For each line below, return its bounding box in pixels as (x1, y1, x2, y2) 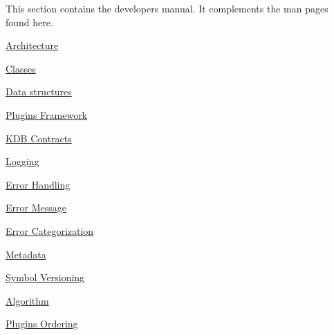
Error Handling (6, 177, 71, 191)
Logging (6, 154, 39, 169)
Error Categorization (6, 223, 94, 238)
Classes (6, 61, 36, 75)
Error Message (6, 200, 66, 215)
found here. (6, 15, 53, 29)
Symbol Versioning (6, 270, 85, 285)
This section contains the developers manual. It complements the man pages (6, 1, 328, 15)
